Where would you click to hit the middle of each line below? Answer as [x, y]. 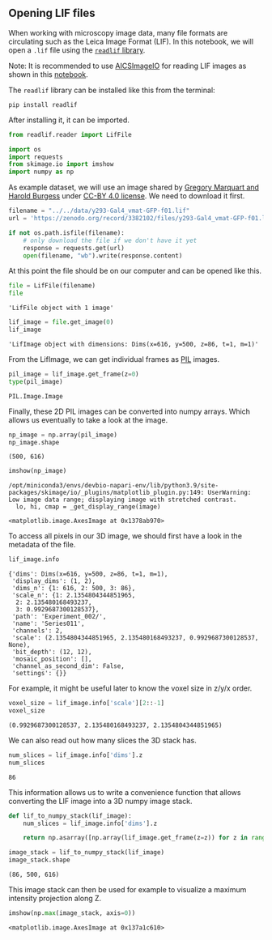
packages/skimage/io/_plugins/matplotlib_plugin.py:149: [106, 493]
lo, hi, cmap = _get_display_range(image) [88, 507]
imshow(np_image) [38, 471]
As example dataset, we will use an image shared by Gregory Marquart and [134, 187]
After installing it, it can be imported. [69, 120]
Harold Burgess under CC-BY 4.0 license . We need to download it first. [127, 196]
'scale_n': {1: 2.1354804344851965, [74, 595]
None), [19, 645]
